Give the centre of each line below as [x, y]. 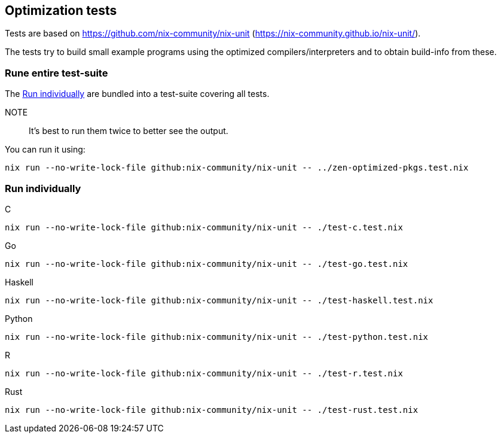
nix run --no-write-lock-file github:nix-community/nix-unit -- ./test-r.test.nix [204, 373]
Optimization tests [61, 10]
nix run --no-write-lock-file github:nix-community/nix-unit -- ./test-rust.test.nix [212, 410]
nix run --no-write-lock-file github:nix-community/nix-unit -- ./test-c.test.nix [204, 227]
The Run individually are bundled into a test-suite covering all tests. [137, 94]
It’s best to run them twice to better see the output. [129, 131]
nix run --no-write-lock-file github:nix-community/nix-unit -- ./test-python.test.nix [217, 337]
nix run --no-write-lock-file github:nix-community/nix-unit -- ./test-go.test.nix [207, 264]
